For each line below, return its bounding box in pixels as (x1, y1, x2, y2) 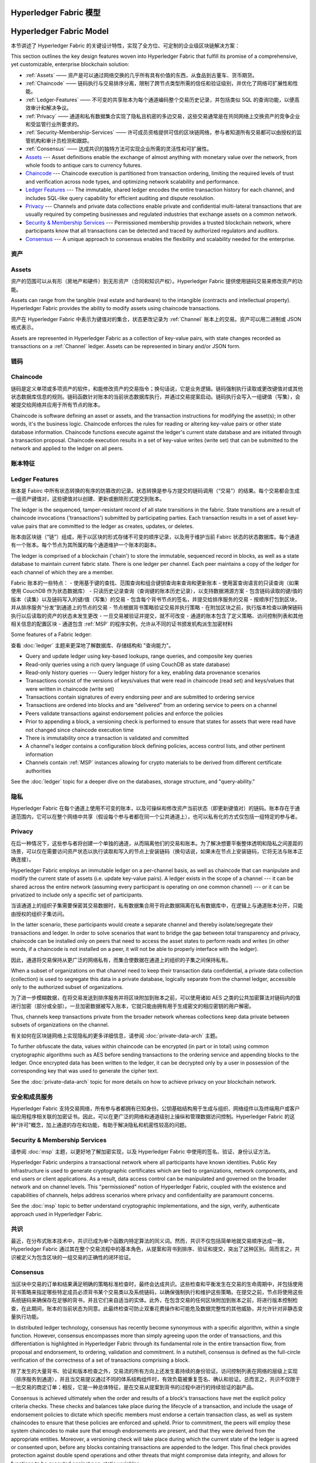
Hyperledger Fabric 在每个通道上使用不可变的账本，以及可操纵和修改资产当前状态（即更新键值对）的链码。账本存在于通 (11, 805, 300, 812)
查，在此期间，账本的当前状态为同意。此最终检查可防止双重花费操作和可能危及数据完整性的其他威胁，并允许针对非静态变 (11, 1305, 303, 1312)
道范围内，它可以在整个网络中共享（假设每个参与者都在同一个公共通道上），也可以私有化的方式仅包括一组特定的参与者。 (11, 813, 301, 820)
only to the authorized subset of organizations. (11, 983, 124, 990)
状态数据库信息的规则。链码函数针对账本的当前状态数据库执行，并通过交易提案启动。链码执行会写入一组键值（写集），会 (11, 393, 301, 400)
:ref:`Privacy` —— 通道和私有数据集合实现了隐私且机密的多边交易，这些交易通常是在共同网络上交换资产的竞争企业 (25, 112, 301, 119)
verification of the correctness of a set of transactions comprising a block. (11, 1356, 190, 1364)
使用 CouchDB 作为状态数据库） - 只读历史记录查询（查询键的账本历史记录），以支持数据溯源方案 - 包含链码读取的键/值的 (11, 588, 303, 595)
